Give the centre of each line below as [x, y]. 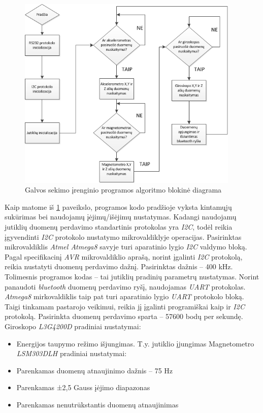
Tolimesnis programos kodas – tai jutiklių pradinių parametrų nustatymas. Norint [132, 276]
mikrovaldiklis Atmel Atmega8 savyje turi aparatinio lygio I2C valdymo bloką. [126, 247]
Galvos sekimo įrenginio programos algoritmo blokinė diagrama [123, 190]
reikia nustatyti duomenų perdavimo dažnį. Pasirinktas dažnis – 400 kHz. [119, 266]
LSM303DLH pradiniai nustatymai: [72, 353]
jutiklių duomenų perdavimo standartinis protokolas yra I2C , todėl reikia [119, 226]
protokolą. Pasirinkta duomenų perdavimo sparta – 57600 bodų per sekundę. [124, 316]
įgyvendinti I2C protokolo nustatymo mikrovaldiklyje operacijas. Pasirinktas [123, 236]
